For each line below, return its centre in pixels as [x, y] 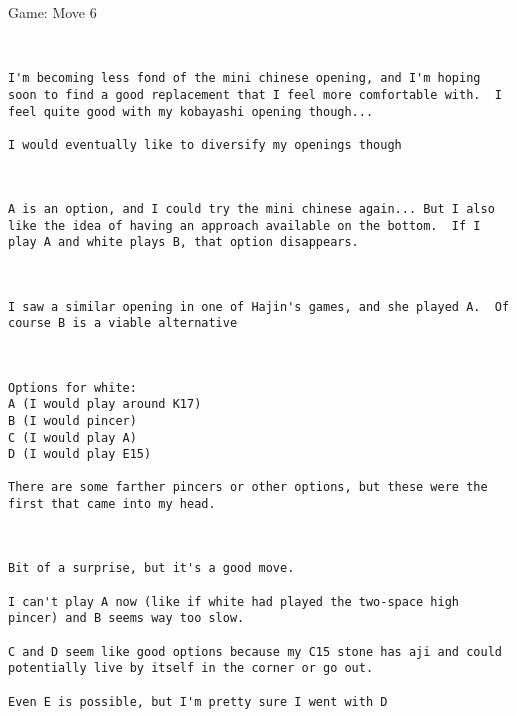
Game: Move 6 [52, 12]
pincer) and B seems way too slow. [126, 618]
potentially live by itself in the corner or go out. [191, 668]
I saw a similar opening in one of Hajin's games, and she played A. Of [259, 306]
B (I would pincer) [72, 420]
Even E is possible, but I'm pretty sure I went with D [198, 701]
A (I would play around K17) [105, 404]
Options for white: [72, 387]
